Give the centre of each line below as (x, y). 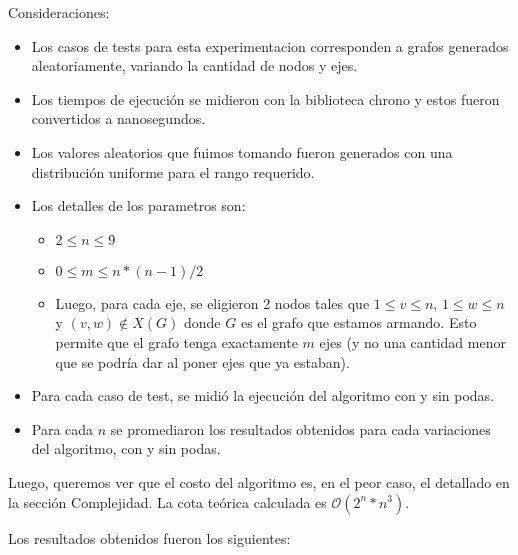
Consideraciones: (59, 12)
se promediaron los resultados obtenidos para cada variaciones (300, 428)
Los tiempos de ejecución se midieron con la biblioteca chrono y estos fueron (265, 98)
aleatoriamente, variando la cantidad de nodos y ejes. (194, 65)
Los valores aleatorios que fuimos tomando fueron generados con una (242, 151)
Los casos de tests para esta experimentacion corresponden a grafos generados (270, 45)
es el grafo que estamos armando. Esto (358, 322)
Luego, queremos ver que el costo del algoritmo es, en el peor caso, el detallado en (259, 481)
